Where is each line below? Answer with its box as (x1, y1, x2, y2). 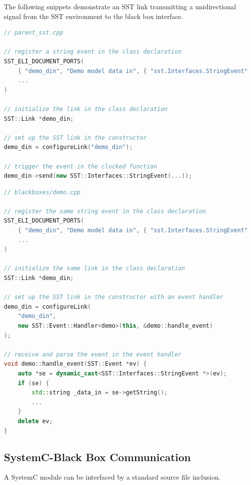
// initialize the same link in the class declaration (4, 265, 185, 272)
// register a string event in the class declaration (4, 48, 182, 56)
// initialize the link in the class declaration (4, 105, 168, 112)
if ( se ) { (18, 379, 50, 387)
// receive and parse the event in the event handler (4, 351, 182, 358)
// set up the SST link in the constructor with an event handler (4, 294, 224, 301)
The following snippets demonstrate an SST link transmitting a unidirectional (4, 1, 236, 11)
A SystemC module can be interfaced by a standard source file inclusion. (4, 472, 221, 482)
